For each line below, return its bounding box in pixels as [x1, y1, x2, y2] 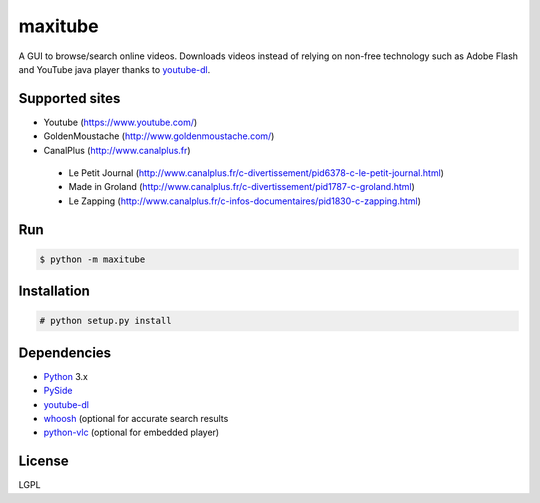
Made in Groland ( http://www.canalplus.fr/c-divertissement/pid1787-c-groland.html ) [68, 181, 415, 193]
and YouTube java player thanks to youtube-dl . [18, 63, 211, 75]
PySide [43, 385, 73, 397]
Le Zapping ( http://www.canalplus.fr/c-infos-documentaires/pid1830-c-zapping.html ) [68, 195, 422, 207]
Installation [18, 283, 90, 300]
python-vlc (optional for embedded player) [43, 426, 220, 439]
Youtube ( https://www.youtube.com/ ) [43, 116, 198, 128]
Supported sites [18, 90, 121, 107]
